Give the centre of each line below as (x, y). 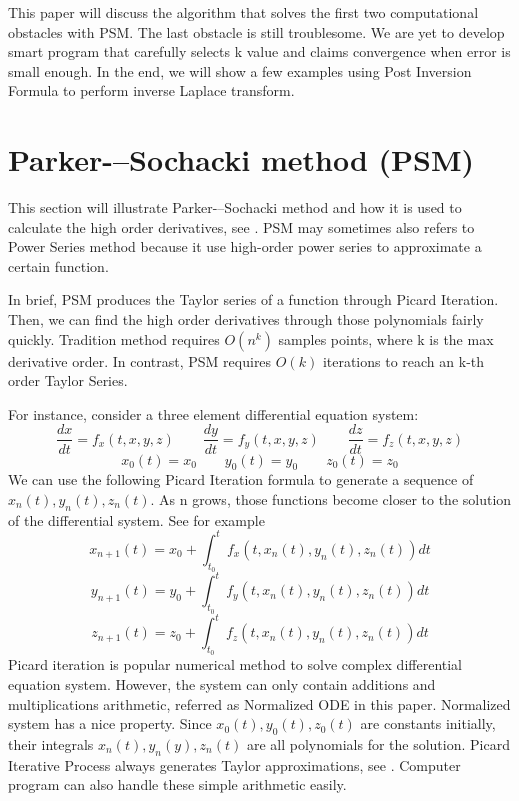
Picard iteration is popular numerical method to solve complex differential (235, 664)
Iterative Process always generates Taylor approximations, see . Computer (234, 764)
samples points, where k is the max (386, 338)
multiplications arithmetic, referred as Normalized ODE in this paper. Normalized (259, 703)
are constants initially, (428, 723)
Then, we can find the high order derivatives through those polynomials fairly (246, 319)
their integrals (51, 743)
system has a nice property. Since (110, 723)
